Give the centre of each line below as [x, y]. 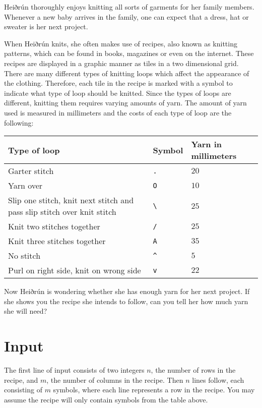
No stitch [24, 256]
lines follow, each [218, 380]
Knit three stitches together [57, 241]
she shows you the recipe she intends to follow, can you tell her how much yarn [126, 301]
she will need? [26, 311]
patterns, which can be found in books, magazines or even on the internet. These [129, 53]
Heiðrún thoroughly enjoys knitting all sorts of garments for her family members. [129, 7]
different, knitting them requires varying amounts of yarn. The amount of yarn [125, 103]
